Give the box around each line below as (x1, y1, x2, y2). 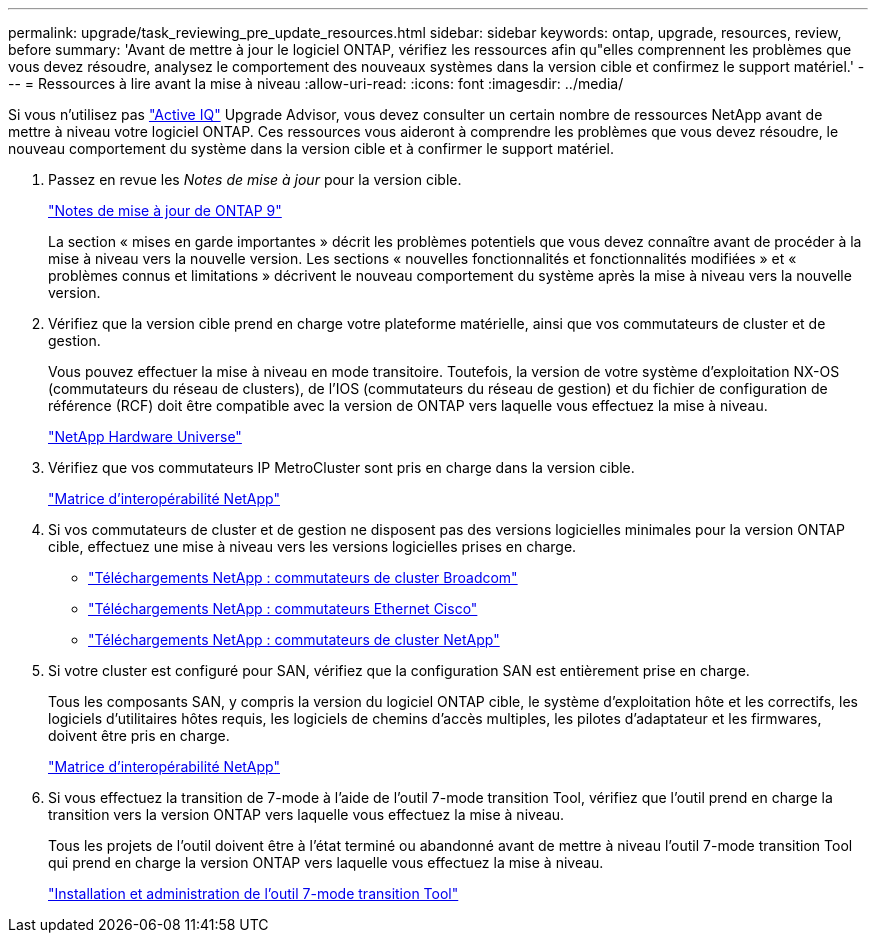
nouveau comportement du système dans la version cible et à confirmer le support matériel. (8, 140, 614, 157)
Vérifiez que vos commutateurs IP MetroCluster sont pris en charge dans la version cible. (48, 459, 635, 476)
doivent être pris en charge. (48, 727, 230, 744)
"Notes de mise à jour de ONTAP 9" (48, 202, 282, 219)
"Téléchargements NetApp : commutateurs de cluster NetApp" (88, 631, 500, 648)
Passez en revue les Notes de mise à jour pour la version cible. (48, 171, 462, 188)
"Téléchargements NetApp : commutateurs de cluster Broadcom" (88, 569, 518, 586)
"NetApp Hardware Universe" (48, 428, 242, 445)
